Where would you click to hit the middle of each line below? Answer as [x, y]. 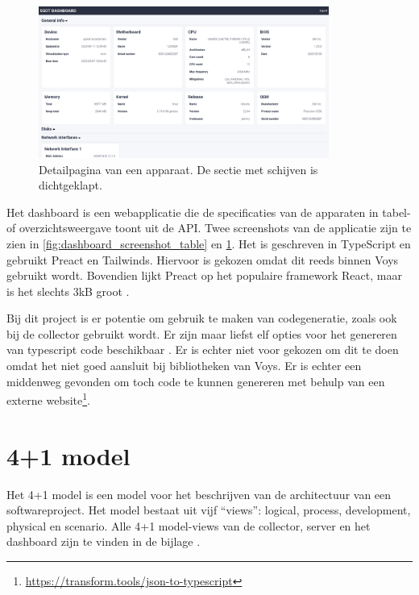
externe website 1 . [48, 399]
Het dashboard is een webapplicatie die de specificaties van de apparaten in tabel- [209, 212]
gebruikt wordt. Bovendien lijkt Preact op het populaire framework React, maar [204, 275]
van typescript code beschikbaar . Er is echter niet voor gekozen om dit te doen [203, 350]
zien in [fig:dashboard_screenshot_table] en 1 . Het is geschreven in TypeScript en [209, 243]
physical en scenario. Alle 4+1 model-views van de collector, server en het [189, 525]
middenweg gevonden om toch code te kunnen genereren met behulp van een [196, 381]
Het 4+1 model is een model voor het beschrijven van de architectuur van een [199, 494]
